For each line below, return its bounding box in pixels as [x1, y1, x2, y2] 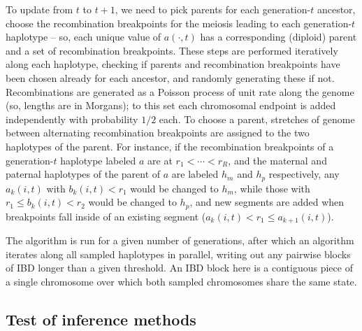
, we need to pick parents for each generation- [115, 2, 311, 16]
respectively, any [268, 167, 340, 181]
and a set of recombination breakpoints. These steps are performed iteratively [6, 43, 338, 57]
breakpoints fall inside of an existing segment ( [6, 209, 206, 223]
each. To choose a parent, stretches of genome [159, 111, 355, 126]
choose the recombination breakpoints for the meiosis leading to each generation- [6, 15, 352, 30]
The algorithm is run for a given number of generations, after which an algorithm [6, 233, 354, 248]
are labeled [171, 167, 219, 181]
